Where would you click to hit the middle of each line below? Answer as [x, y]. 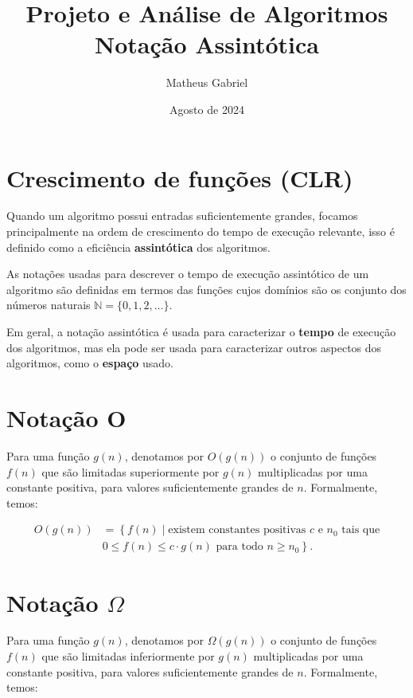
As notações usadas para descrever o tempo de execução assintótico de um [188, 274]
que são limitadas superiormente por [131, 471]
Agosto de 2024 [207, 109]
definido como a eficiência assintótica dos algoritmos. [138, 247]
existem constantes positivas [237, 530]
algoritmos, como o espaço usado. [90, 363]
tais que [361, 530]
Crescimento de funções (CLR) [180, 177]
